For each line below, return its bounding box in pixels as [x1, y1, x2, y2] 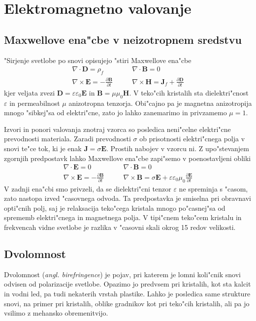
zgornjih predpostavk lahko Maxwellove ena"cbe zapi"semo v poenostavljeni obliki [4, 153, 251, 163]
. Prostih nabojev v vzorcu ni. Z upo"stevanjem [106, 143, 249, 154]
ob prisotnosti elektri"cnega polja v [139, 133, 245, 144]
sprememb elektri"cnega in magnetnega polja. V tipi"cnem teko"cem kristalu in [4, 212, 242, 223]
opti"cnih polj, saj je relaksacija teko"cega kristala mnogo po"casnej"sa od [4, 202, 225, 213]
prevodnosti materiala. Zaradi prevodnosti [4, 133, 131, 144]
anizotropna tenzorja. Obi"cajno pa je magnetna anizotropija [68, 97, 252, 108]
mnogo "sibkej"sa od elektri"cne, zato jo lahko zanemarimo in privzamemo [4, 107, 227, 118]
